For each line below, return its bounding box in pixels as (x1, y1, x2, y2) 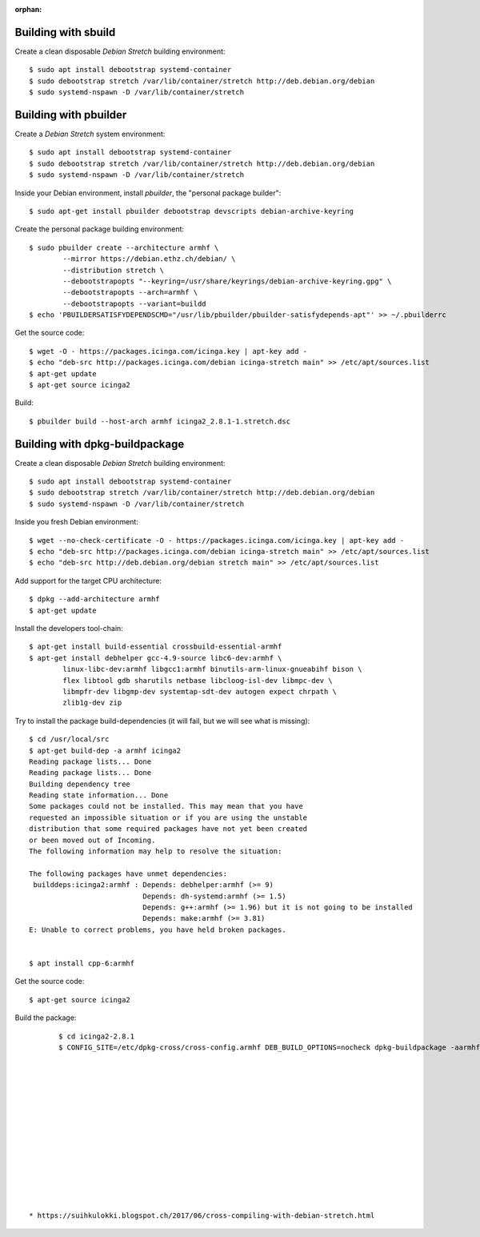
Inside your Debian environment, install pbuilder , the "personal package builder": (14, 188, 282, 198)
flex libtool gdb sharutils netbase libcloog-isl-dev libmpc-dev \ (62, 676, 333, 685)
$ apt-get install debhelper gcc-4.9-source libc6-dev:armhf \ (29, 653, 282, 662)
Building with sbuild (14, 25, 116, 39)
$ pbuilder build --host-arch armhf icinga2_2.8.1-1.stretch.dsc (29, 416, 291, 426)
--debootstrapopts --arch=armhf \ (62, 288, 198, 297)
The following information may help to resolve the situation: (29, 847, 282, 856)
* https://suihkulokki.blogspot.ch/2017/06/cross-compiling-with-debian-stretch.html (29, 1211, 375, 1220)
